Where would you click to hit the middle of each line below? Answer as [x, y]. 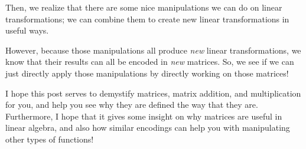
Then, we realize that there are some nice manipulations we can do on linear [144, 7]
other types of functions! [50, 139]
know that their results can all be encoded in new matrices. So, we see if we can [150, 62]
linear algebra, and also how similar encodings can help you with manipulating [148, 128]
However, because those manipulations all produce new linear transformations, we [153, 50]
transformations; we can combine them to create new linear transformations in [147, 19]
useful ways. [27, 30]
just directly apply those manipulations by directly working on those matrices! [147, 73]
